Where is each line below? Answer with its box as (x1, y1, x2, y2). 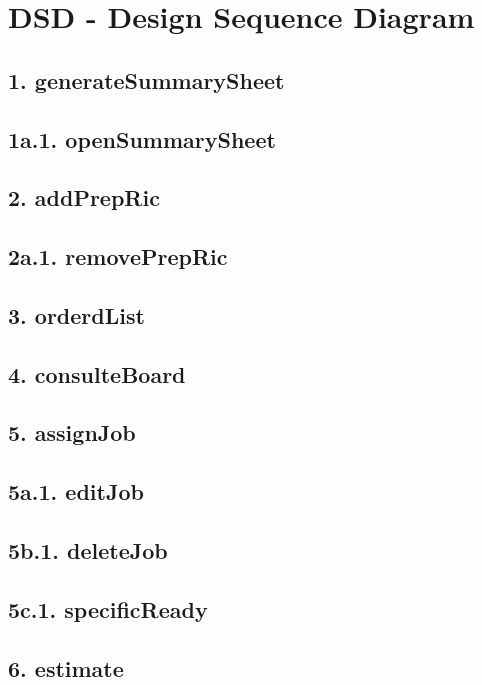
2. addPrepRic (8, 182, 160, 213)
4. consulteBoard (8, 358, 186, 389)
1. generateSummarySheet (8, 64, 285, 95)
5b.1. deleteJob (8, 535, 168, 566)
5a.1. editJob (8, 476, 144, 507)
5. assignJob (8, 417, 136, 448)
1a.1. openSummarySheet (8, 123, 276, 154)
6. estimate (8, 652, 124, 683)
